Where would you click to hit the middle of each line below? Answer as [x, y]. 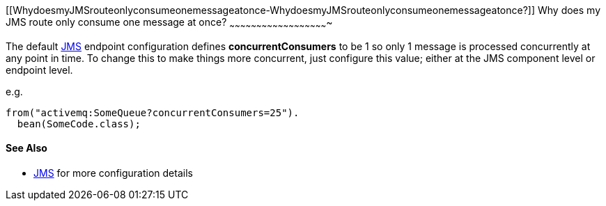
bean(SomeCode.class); [79, 124]
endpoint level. [39, 70]
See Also [26, 148]
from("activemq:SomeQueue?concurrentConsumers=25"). [153, 112]
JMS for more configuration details [113, 173]
